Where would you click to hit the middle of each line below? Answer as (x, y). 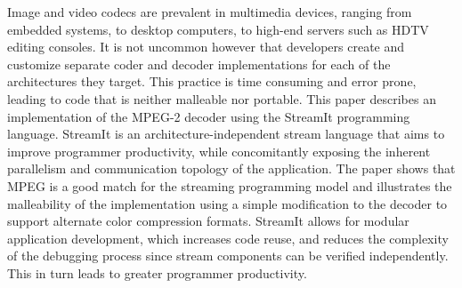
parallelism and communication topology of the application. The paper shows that (231, 168)
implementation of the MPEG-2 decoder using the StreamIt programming (209, 116)
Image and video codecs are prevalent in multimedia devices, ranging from (210, 12)
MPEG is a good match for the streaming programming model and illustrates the (230, 185)
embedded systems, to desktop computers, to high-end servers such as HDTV (218, 29)
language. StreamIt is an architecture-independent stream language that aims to (226, 134)
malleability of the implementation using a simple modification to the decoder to (227, 203)
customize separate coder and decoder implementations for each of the (199, 64)
